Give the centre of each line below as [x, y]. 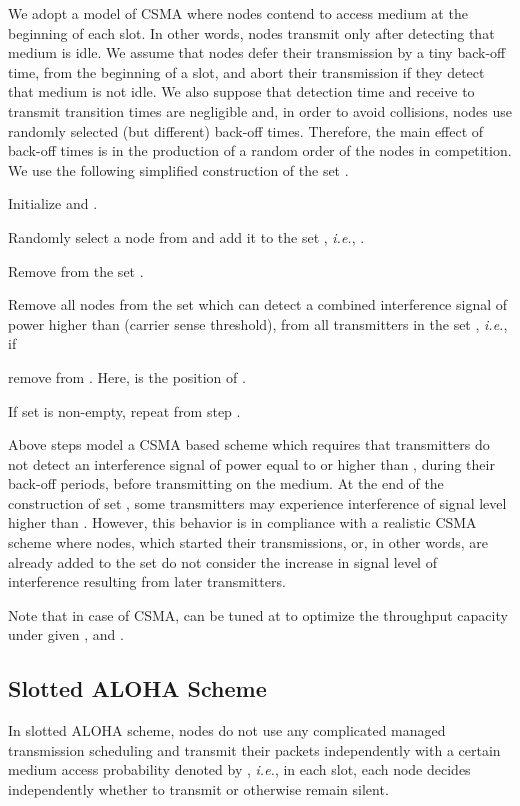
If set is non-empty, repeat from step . [124, 410]
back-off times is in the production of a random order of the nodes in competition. [260, 150]
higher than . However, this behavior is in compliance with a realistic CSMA [242, 522]
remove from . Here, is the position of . [127, 376]
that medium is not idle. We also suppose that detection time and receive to [241, 91]
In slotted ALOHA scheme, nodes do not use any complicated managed [227, 730]
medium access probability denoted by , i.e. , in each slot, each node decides [239, 769]
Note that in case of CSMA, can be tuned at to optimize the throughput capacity [258, 614]
